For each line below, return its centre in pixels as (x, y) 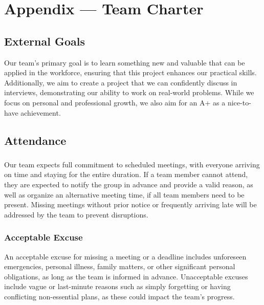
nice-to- (239, 102)
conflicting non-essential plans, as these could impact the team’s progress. (119, 296)
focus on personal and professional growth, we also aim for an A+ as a (115, 102)
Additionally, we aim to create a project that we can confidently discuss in (121, 82)
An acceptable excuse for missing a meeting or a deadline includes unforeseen (125, 256)
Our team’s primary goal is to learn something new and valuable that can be (125, 62)
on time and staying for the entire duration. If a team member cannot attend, (126, 174)
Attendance (35, 140)
